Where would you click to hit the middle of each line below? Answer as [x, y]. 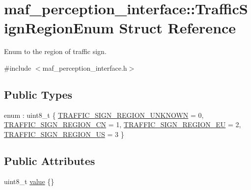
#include [18, 68]
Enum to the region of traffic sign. [55, 51]
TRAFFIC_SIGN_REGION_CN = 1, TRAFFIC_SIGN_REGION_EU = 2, [123, 124]
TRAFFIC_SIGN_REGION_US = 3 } [64, 134]
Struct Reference [178, 28]
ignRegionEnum [59, 28]
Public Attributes [50, 160]
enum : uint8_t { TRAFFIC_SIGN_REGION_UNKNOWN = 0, [104, 115]
